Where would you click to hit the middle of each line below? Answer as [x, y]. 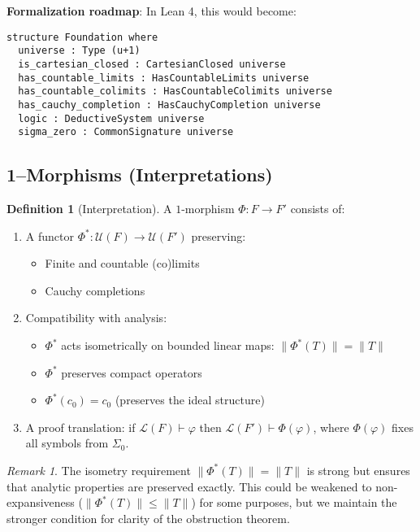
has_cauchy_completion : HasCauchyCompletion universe [169, 105]
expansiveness [41, 502]
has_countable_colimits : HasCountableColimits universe [175, 92]
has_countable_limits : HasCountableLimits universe [164, 78]
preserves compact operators [132, 372]
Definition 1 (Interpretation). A [89, 209]
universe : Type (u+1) [79, 51]
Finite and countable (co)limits [122, 263]
